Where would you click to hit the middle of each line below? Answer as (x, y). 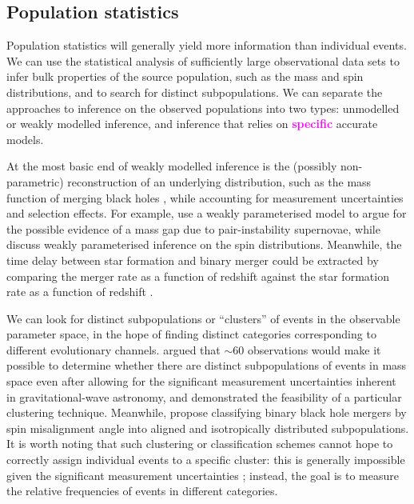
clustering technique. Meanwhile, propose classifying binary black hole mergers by (207, 412)
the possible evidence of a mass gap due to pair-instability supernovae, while (193, 228)
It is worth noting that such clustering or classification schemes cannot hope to (200, 444)
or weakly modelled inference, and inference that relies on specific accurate (192, 124)
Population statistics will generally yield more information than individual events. (207, 45)
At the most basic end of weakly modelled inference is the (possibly (172, 166)
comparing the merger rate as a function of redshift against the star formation (198, 276)
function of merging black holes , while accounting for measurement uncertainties (205, 197)
